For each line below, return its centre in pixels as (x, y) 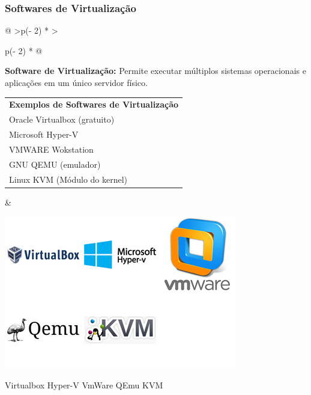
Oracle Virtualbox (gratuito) (62, 119)
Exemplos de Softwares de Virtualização (94, 104)
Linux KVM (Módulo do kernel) (68, 179)
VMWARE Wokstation (51, 149)
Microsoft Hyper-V (44, 134)
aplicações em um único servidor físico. (76, 82)
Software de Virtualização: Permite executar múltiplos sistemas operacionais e (155, 71)
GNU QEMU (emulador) (55, 164)
